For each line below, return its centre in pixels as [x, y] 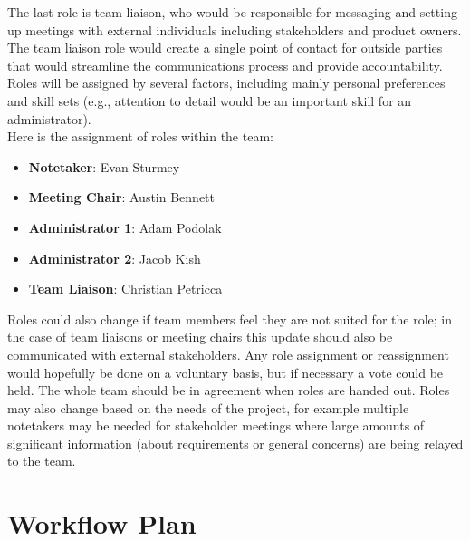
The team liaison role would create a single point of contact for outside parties [225, 48]
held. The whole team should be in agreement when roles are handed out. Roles [229, 390]
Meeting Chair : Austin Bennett [121, 197]
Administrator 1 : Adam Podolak [125, 227]
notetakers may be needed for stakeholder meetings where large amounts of [216, 425]
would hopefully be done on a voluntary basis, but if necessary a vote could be [225, 372]
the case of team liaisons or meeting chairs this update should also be [200, 337]
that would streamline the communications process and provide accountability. [225, 65]
